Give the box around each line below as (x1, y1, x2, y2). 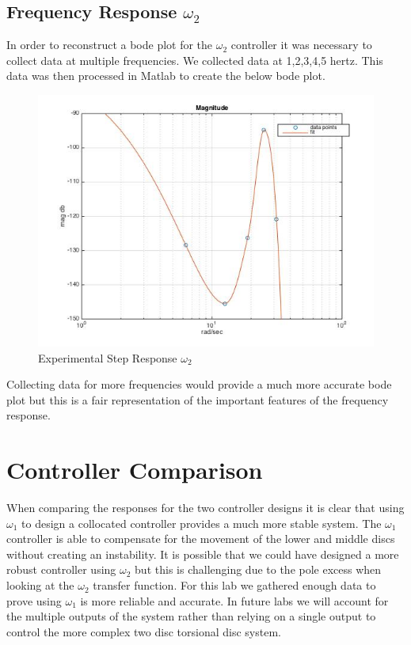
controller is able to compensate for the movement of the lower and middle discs (6, 530, 395, 547)
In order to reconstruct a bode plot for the (6, 36, 213, 53)
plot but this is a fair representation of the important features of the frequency (6, 391, 389, 408)
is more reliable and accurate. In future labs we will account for (80, 592, 389, 609)
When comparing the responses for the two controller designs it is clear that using (6, 499, 405, 516)
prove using (6, 592, 62, 609)
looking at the (6, 577, 74, 594)
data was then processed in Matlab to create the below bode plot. (6, 67, 325, 84)
